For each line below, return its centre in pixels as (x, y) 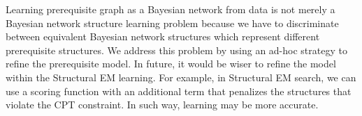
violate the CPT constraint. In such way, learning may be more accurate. (162, 105)
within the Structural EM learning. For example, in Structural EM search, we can (181, 77)
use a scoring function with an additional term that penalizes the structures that (179, 91)
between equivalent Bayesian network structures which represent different (163, 36)
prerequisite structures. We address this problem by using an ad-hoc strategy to (176, 50)
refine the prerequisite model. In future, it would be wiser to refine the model (171, 64)
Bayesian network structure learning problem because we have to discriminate (172, 23)
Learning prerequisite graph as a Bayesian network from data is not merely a (171, 9)
